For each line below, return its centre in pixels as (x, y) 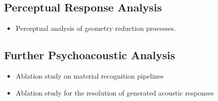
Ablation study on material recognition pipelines (90, 76)
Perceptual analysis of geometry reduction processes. (96, 28)
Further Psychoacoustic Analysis (90, 55)
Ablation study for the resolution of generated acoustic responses (115, 92)
